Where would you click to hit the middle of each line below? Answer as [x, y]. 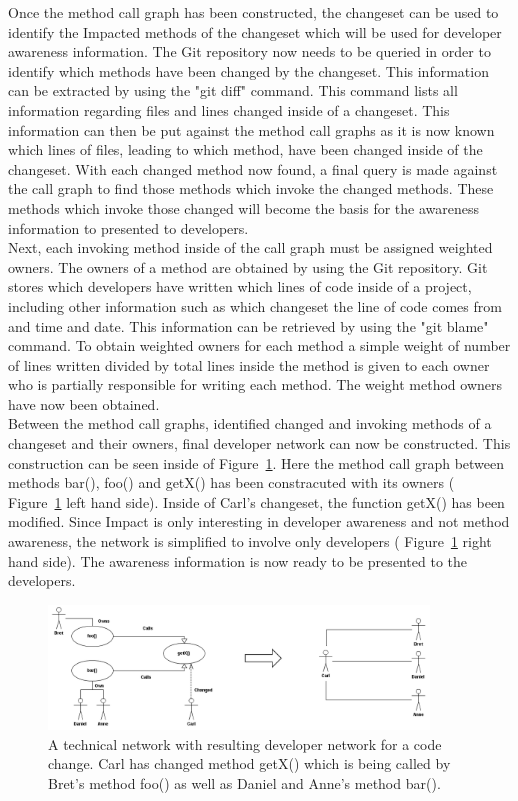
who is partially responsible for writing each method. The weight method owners [255, 384]
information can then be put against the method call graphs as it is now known [251, 129]
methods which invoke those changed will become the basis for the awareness [244, 207]
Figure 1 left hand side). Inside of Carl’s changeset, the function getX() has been [256, 501]
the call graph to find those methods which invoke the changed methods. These [251, 188]
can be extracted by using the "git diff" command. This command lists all [233, 90]
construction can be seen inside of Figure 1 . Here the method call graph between [256, 462]
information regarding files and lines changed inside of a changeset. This [229, 109]
